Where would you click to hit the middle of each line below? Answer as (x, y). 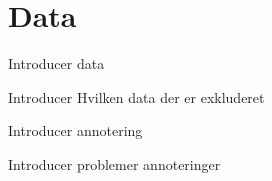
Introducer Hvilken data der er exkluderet (136, 96)
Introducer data (56, 63)
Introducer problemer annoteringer (114, 163)
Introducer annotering (75, 130)
